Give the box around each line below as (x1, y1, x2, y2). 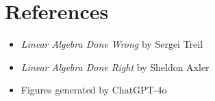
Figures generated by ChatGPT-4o (21, 83, 167, 97)
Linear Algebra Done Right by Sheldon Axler (21, 59, 210, 74)
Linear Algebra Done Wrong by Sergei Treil (21, 37, 203, 51)
